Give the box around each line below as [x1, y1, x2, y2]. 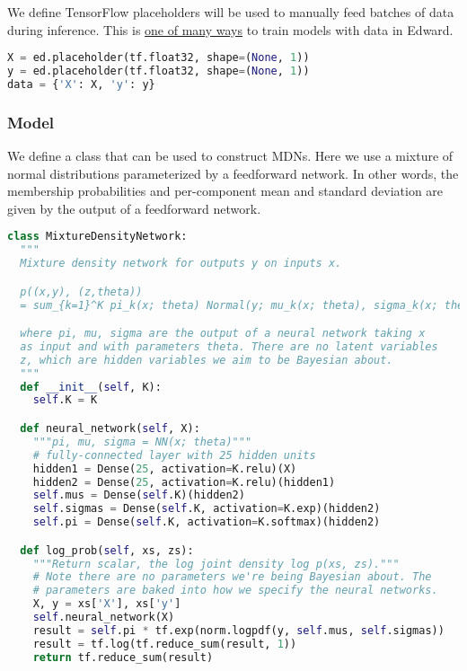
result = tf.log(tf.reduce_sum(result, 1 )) [32, 637, 297, 650]
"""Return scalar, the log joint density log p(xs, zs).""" [32, 557, 400, 570]
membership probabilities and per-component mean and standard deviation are [7, 181, 444, 200]
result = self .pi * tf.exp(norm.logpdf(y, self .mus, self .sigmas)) [32, 623, 445, 637]
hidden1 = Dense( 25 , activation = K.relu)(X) [32, 462, 297, 475]
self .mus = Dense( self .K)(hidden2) [32, 489, 245, 502]
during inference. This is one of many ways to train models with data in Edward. [7, 20, 454, 39]
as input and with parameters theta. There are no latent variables [20, 340, 438, 353]
